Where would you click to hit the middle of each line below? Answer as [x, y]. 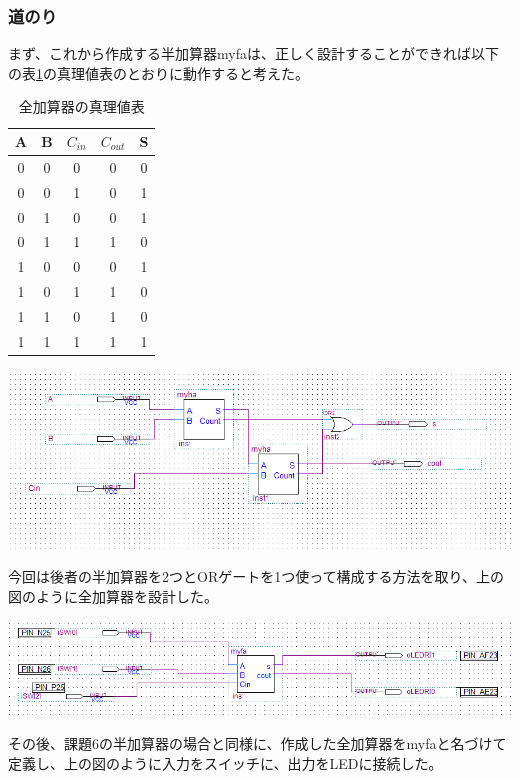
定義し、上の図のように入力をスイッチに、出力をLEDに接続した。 [225, 762]
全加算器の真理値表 [81, 106]
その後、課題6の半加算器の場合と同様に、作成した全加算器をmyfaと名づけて [257, 743]
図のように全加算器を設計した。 [113, 595]
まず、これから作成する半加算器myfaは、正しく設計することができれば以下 [253, 53]
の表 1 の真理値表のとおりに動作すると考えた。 [158, 72]
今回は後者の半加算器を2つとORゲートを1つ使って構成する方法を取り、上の [256, 576]
